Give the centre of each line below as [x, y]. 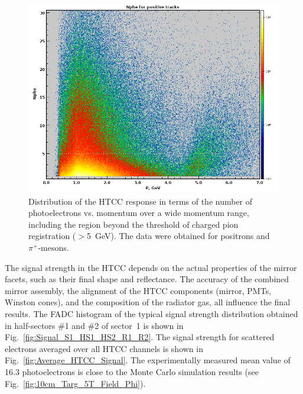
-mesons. [53, 247]
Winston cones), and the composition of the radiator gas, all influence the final [148, 302]
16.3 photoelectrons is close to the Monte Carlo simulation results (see [132, 371]
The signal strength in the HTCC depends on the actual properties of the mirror [151, 267]
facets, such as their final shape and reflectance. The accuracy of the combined [147, 279]
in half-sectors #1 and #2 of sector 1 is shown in [94, 325]
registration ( [52, 236]
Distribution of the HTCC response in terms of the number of [141, 201]
